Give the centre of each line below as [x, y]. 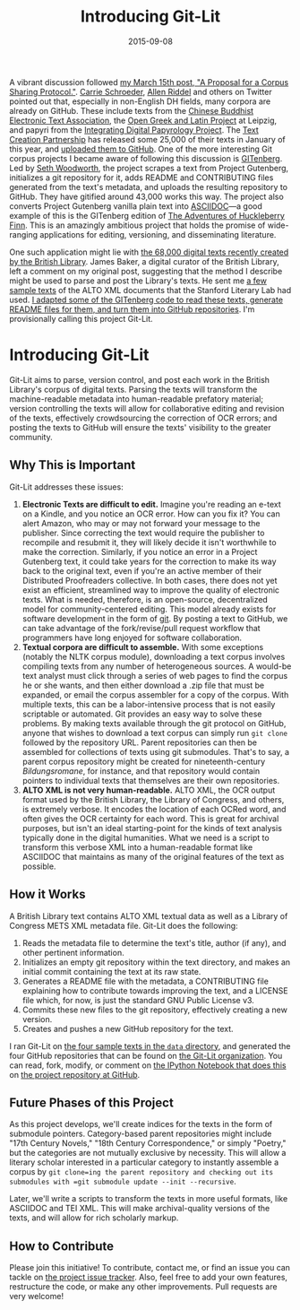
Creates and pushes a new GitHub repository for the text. [128, 1028]
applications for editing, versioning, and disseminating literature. [158, 234]
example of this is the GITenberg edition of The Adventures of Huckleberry [147, 215]
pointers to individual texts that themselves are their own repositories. [151, 780]
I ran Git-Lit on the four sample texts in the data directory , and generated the [150, 1045]
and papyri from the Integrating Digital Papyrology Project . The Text [134, 130]
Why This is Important [73, 465]
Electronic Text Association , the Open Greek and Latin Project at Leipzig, [143, 120]
